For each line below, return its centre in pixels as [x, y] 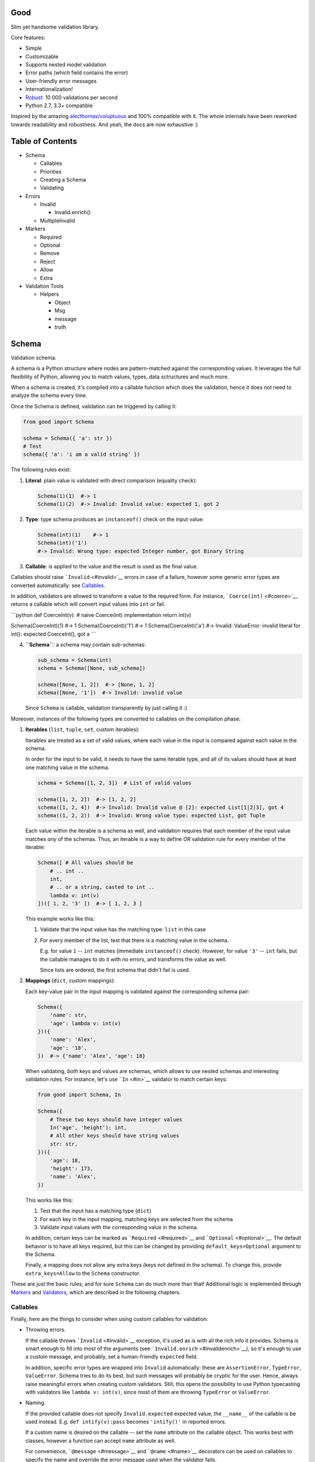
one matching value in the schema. [67, 767]
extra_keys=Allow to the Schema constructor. [83, 1273]
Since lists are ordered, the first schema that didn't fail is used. [115, 970]
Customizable [42, 56]
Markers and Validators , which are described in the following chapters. [96, 1292]
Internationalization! [49, 89]
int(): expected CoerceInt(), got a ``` [53, 634]
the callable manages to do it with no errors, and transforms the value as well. [133, 959]
